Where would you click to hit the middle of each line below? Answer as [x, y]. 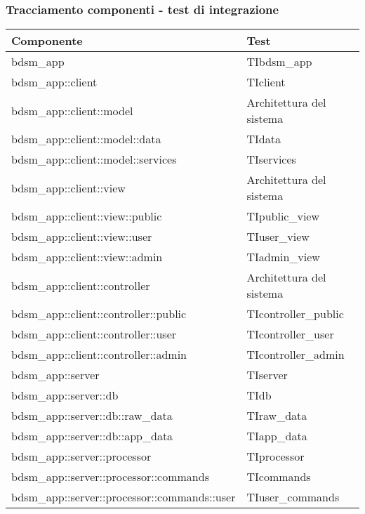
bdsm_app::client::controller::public [99, 314]
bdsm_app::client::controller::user [94, 334]
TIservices [271, 159]
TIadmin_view [283, 257]
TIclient [266, 82]
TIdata [264, 139]
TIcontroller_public [295, 314]
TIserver [267, 375]
